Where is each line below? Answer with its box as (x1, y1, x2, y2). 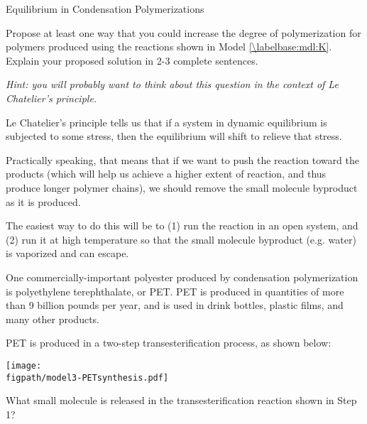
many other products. (6, 311, 100, 326)
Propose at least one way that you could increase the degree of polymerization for (6, 25, 361, 40)
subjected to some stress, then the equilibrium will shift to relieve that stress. (6, 129, 342, 143)
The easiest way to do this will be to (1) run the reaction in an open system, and (6, 218, 358, 233)
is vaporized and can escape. (6, 246, 129, 261)
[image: (6, 360, 42, 371)
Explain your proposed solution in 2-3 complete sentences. (6, 53, 258, 67)
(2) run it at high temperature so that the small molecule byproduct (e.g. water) (6, 232, 356, 246)
